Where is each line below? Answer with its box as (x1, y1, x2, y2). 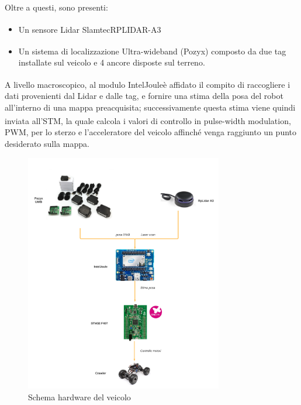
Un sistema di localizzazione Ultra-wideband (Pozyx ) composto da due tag (18, 44, 286, 57)
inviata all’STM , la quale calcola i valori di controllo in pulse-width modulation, (5, 114, 291, 126)
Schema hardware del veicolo (28, 390, 131, 403)
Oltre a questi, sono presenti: (5, 1, 108, 13)
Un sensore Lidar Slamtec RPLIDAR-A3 (18, 23, 161, 35)
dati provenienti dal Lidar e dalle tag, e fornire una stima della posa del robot (5, 89, 283, 101)
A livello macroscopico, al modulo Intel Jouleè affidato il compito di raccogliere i (5, 78, 290, 90)
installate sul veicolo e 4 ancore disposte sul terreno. (18, 56, 205, 68)
